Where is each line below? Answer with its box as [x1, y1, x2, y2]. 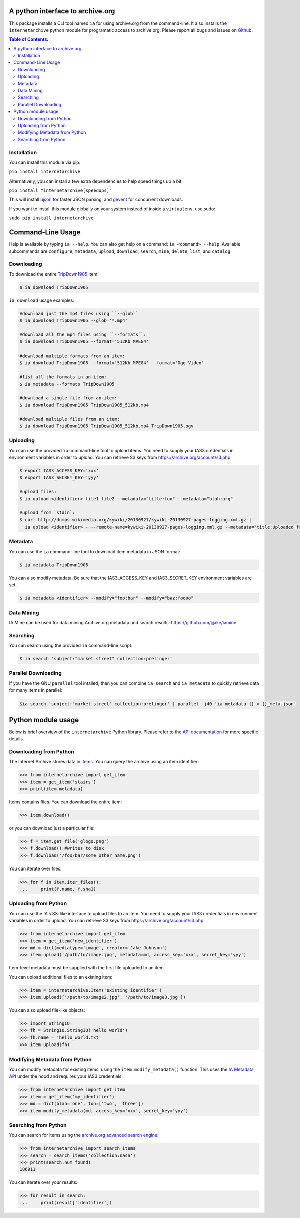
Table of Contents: [9, 36, 49, 42]
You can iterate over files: [9, 865, 62, 872]
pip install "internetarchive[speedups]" [9, 188, 112, 193]
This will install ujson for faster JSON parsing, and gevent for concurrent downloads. [9, 196, 183, 203]
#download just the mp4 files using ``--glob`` [19, 311, 138, 316]
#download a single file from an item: [19, 395, 117, 401]
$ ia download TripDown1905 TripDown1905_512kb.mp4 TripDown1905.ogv [19, 423, 194, 429]
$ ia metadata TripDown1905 [19, 562, 88, 568]
